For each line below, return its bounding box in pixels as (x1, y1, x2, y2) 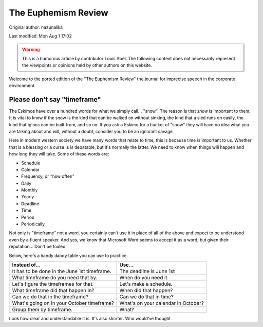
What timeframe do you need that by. (12, 275, 97, 281)
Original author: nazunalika (9, 24, 63, 30)
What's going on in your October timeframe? (12, 300, 114, 306)
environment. (9, 83, 36, 88)
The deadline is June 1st (119, 268, 175, 275)
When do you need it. (119, 275, 169, 281)
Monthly (21, 187, 38, 193)
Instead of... (12, 261, 41, 268)
